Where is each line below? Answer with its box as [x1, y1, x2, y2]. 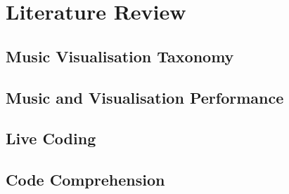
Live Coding [6, 127, 96, 149]
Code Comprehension [6, 169, 165, 190]
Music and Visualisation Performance [6, 86, 284, 108]
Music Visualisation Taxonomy [6, 45, 234, 67]
